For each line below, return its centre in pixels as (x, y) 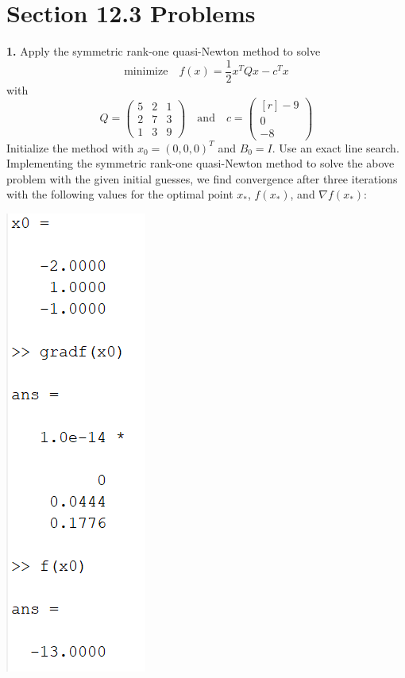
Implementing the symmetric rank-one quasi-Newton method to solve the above (201, 163)
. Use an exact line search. (336, 147)
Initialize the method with (70, 147)
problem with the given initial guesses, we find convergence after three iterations (202, 178)
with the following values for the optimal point (120, 194)
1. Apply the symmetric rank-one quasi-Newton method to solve (164, 51)
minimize (146, 72)
